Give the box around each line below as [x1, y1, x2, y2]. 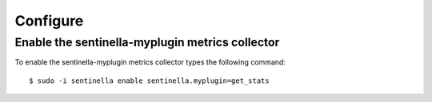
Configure [14, 12, 84, 29]
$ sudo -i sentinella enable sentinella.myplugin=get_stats [29, 76, 270, 85]
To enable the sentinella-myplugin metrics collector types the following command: [14, 57, 286, 67]
